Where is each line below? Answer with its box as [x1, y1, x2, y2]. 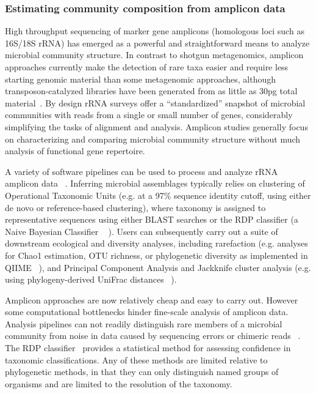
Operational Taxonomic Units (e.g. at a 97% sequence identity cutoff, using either [5, 188, 311, 201]
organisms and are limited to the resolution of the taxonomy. [5, 377, 232, 390]
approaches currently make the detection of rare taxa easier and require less [5, 61, 289, 73]
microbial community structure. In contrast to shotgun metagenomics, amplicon [5, 48, 304, 61]
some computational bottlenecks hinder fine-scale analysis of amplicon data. [5, 305, 289, 318]
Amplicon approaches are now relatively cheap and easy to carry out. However [5, 293, 298, 306]
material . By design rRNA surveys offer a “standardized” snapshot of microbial [5, 96, 306, 109]
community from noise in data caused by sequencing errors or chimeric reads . [5, 329, 301, 342]
